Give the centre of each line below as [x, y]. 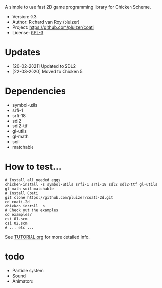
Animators [23, 281]
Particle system [28, 270]
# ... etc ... [20, 227]
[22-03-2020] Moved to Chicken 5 [47, 71]
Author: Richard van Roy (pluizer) [46, 22]
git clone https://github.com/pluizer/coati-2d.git [59, 197]
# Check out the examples [32, 210]
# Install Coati [22, 193]
